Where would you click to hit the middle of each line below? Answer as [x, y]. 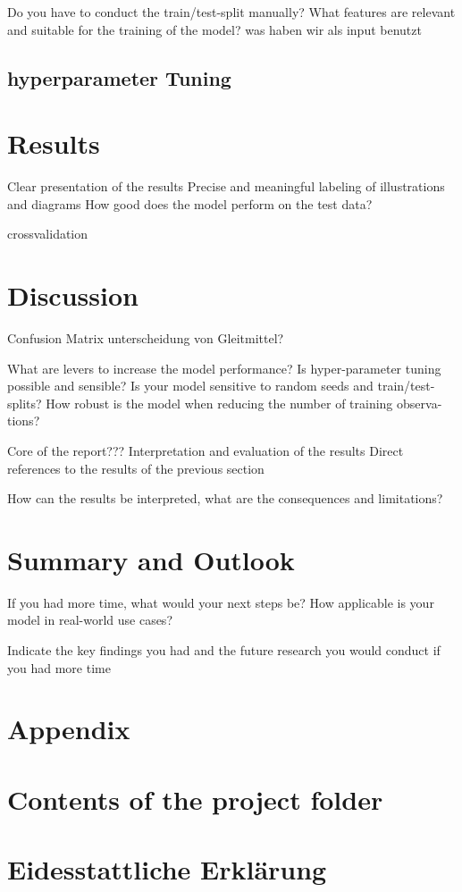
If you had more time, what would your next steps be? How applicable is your [221, 602]
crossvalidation [48, 234]
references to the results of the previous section [136, 468]
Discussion [73, 295]
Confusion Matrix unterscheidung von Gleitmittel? [146, 338]
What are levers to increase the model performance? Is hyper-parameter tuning [224, 368]
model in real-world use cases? [90, 620]
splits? [25, 403]
